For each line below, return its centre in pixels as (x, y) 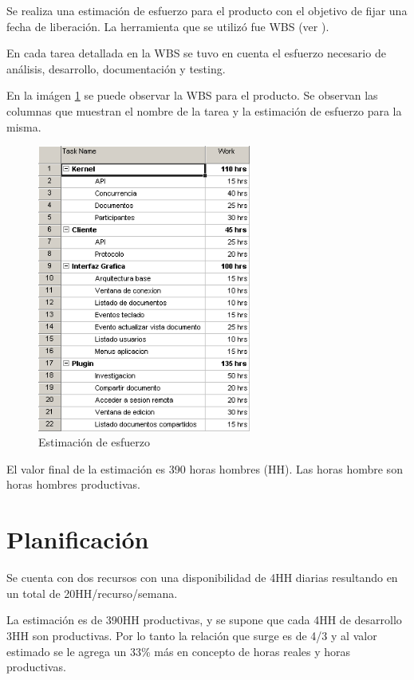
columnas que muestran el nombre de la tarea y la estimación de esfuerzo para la (204, 110)
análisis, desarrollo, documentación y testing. (116, 68)
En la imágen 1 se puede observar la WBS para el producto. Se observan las (192, 95)
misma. (24, 126)
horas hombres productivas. (73, 484)
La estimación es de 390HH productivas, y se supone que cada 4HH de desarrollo (204, 620)
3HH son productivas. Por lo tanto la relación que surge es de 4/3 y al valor (192, 635)
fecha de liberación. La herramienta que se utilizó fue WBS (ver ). (168, 26)
